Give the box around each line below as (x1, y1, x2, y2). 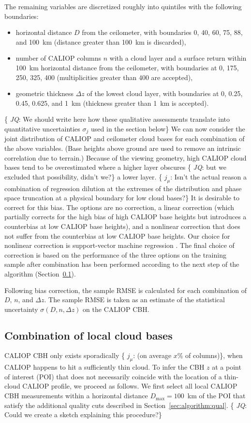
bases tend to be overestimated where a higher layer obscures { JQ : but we (4, 162, 226, 172)
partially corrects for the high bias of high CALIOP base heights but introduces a (4, 211, 247, 222)
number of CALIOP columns (15, 53, 102, 63)
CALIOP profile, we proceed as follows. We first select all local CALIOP (22, 381, 237, 391)
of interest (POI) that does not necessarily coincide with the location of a (4, 371, 222, 381)
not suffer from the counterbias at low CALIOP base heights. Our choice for (4, 230, 230, 241)
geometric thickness (15, 88, 74, 98)
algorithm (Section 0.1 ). (4, 268, 76, 278)
